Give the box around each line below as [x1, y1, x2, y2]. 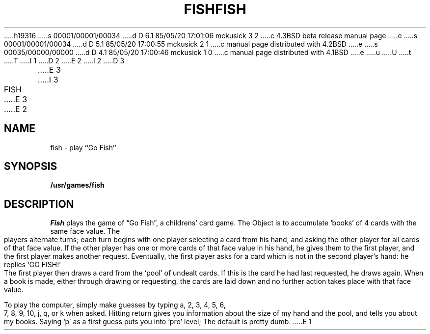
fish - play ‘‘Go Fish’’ [50, 143, 117, 152]
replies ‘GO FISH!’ [4, 260, 61, 269]
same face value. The [50, 227, 120, 236]
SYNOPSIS [4, 160, 57, 173]
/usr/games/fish [50, 181, 105, 190]
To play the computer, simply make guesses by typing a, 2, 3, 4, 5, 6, [4, 301, 226, 309]
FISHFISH [184, 1, 246, 18]
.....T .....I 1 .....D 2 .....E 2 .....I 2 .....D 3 [4, 56, 125, 65]
